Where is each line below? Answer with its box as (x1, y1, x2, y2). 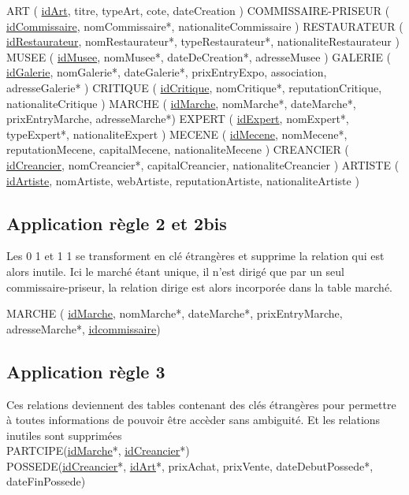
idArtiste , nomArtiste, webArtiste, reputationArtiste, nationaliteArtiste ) (6, 172, 359, 188)
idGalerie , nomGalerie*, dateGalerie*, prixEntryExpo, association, (6, 64, 327, 80)
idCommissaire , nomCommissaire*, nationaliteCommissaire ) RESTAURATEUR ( (6, 17, 403, 34)
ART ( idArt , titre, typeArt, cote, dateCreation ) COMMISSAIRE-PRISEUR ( (6, 2, 390, 18)
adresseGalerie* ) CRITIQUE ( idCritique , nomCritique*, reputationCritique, (6, 79, 382, 95)
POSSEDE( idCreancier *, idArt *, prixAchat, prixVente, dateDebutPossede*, (6, 457, 374, 474)
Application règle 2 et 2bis (6, 210, 227, 235)
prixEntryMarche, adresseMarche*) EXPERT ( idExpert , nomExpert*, (6, 110, 349, 127)
